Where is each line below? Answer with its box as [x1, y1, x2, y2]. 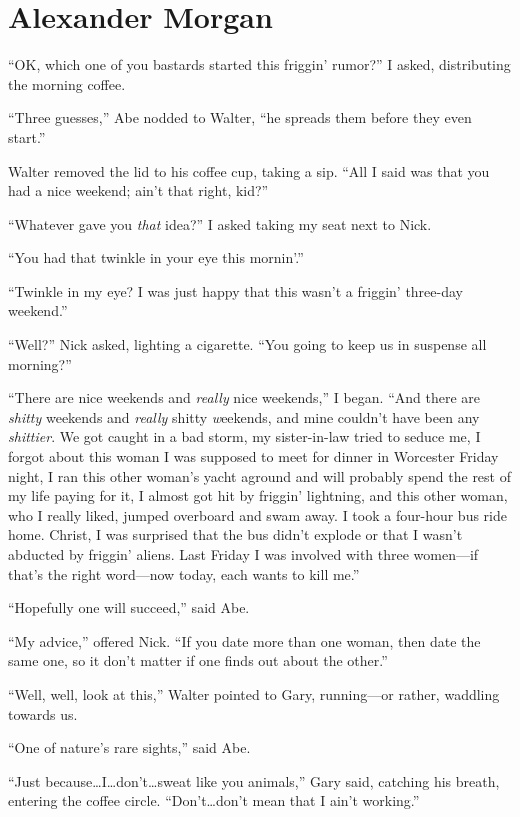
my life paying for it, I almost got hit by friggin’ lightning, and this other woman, [8, 485, 508, 506]
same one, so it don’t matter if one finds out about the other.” [8, 650, 388, 671]
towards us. [8, 703, 78, 724]
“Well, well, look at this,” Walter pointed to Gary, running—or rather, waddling [8, 683, 500, 704]
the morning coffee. [8, 73, 126, 94]
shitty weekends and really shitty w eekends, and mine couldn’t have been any [8, 406, 480, 427]
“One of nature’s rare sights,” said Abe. [8, 737, 251, 758]
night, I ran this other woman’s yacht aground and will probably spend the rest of [8, 465, 511, 486]
